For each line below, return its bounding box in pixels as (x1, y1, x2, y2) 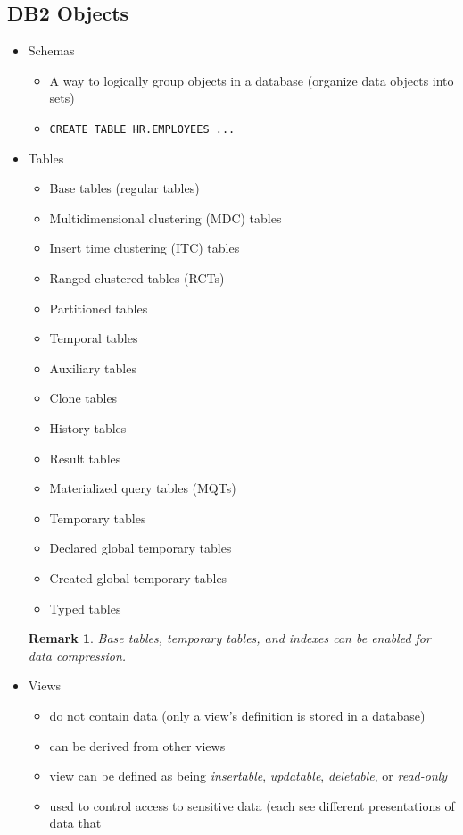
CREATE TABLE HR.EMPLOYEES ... (49, 122, 236, 136)
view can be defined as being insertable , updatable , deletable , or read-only (49, 766, 448, 785)
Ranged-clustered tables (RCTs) (49, 269, 225, 288)
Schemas (28, 41, 75, 60)
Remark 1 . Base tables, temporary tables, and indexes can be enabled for (28, 629, 431, 647)
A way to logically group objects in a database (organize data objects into (49, 71, 454, 89)
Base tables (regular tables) (49, 179, 200, 197)
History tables (49, 418, 127, 437)
